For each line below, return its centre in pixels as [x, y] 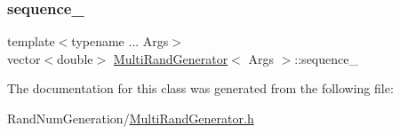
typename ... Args [120, 41]
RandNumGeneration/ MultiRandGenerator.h [131, 118]
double [75, 58]
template [31, 41]
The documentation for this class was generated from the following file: [200, 88]
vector [24, 58]
